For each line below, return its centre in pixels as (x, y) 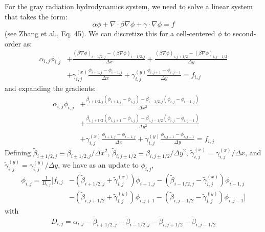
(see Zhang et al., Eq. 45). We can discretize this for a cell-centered (110, 33)
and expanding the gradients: (50, 88)
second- (245, 33)
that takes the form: (36, 16)
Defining (18, 152)
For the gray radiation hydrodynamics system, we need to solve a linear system (129, 6)
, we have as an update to (98, 164)
